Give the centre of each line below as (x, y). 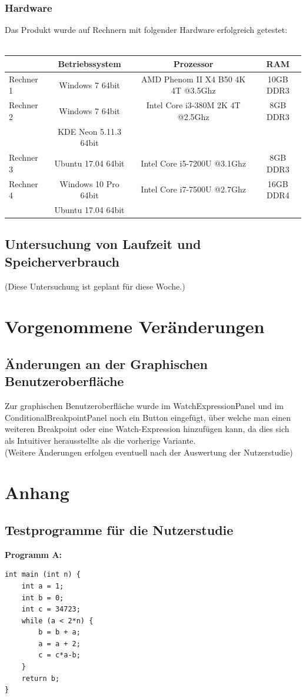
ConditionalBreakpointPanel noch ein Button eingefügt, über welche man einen (148, 417)
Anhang (37, 492)
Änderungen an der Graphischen (106, 363)
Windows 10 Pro (89, 183)
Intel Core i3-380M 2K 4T (193, 105)
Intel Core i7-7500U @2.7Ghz (193, 189)
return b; (41, 678)
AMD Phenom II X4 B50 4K (194, 79)
